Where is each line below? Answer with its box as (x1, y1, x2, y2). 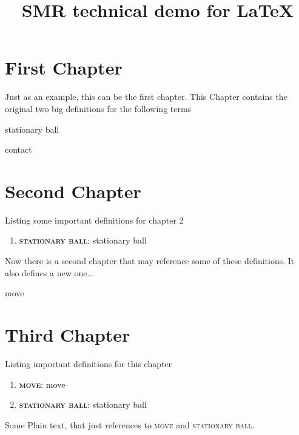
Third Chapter (5, 322, 130, 347)
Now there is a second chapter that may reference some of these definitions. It (5, 254, 295, 267)
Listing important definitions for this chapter (5, 357, 172, 370)
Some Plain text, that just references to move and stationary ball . (5, 418, 255, 431)
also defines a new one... (5, 266, 95, 279)
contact (5, 143, 32, 156)
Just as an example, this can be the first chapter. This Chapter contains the (5, 90, 287, 103)
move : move (19, 377, 66, 390)
